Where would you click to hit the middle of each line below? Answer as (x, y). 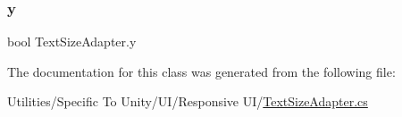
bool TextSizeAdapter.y (72, 42)
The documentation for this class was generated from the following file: (201, 71)
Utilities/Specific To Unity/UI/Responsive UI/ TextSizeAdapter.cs (188, 101)
